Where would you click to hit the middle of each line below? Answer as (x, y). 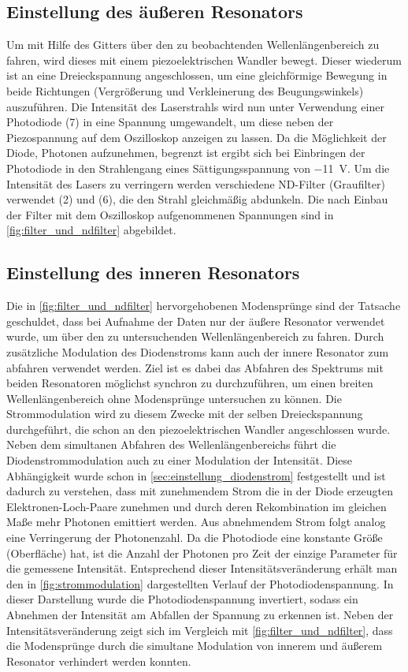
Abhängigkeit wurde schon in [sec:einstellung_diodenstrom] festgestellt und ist (196, 475)
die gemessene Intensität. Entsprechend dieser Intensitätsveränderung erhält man (202, 568)
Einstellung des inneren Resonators (153, 273)
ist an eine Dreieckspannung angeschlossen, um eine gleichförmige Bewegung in (197, 75)
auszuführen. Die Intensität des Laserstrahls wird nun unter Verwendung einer (195, 106)
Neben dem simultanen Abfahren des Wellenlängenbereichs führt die (171, 444)
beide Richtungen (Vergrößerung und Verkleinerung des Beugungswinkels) (185, 90)
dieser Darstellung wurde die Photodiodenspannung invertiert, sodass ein (182, 599)
